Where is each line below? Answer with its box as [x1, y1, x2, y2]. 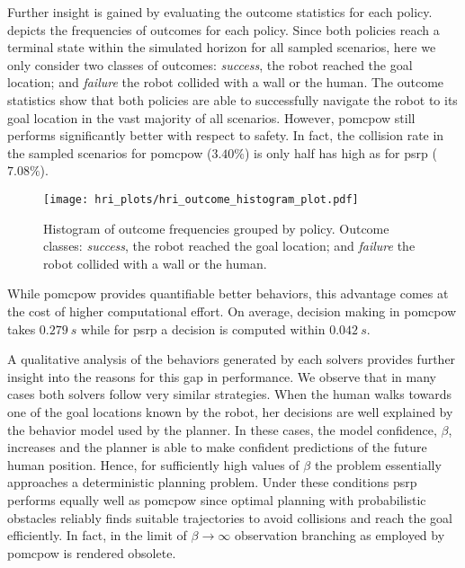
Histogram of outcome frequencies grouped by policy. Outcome [43, 218, 389, 237]
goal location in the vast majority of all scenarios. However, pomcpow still [7, 108, 416, 127]
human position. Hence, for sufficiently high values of [7, 455, 300, 474]
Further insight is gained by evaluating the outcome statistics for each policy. [7, 3, 433, 21]
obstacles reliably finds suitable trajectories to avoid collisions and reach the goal [7, 508, 452, 527]
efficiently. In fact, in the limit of [7, 526, 187, 545]
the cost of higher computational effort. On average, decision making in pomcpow [7, 301, 457, 320]
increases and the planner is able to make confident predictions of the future [7, 438, 427, 457]
